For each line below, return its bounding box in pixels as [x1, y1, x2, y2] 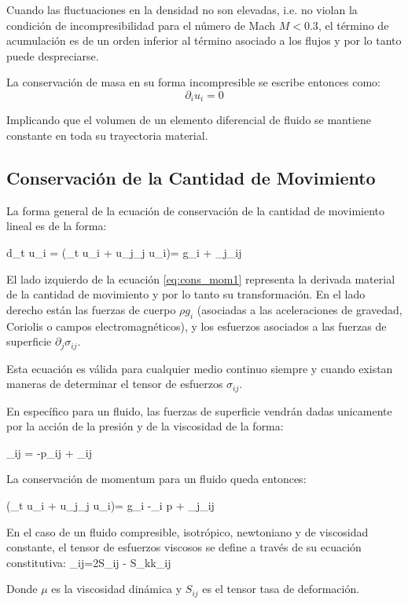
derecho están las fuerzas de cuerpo [6, 301, 176, 317]
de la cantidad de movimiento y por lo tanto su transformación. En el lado [6, 286, 366, 302]
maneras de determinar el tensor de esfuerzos [6, 375, 223, 392]
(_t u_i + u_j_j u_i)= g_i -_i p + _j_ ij [6, 497, 215, 514]
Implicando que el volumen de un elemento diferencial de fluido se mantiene [6, 112, 372, 128]
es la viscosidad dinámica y [51, 580, 182, 597]
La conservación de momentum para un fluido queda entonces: [6, 470, 307, 487]
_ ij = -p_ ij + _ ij [6, 444, 92, 460]
